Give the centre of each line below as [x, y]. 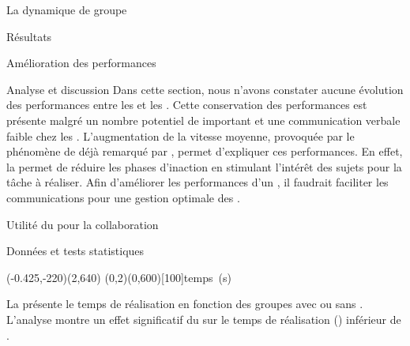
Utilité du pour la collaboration [83, 224]
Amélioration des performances [81, 63]
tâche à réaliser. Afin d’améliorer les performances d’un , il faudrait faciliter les [197, 182]
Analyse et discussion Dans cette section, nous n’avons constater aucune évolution [205, 89]
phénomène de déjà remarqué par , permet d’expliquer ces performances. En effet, [205, 151]
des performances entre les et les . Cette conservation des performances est [187, 105]
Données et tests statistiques [75, 251]
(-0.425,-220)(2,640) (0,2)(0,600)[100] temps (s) [119, 277]
